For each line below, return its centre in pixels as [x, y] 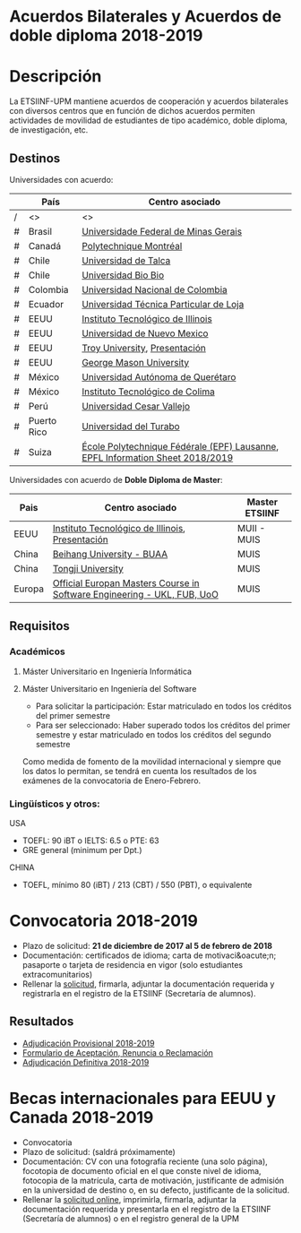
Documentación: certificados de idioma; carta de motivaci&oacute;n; [149, 955]
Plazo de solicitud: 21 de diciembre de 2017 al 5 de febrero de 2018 [147, 945]
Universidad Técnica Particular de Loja [163, 304]
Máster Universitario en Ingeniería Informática [107, 671]
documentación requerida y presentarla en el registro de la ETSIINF [146, 1209]
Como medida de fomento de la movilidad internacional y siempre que [152, 761]
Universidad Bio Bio [123, 275]
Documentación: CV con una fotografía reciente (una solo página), [145, 1161]
